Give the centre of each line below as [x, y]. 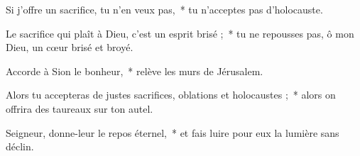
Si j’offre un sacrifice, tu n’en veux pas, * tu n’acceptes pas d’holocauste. [164, 9]
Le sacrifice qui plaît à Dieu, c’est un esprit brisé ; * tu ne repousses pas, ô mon [180, 33]
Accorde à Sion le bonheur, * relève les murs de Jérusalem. [135, 71]
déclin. [20, 146]
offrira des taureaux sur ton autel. [80, 108]
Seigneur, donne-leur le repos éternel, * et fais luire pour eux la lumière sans [173, 132]
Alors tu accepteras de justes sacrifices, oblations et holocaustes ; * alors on [171, 95]
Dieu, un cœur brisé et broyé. [70, 47]
